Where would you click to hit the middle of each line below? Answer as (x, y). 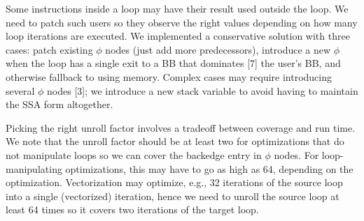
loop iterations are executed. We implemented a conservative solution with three (178, 36)
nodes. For (296, 154)
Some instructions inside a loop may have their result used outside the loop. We (177, 8)
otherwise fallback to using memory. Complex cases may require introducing (169, 76)
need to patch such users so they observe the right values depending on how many (182, 22)
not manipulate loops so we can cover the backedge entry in (134, 154)
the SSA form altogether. (59, 104)
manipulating (34, 168)
